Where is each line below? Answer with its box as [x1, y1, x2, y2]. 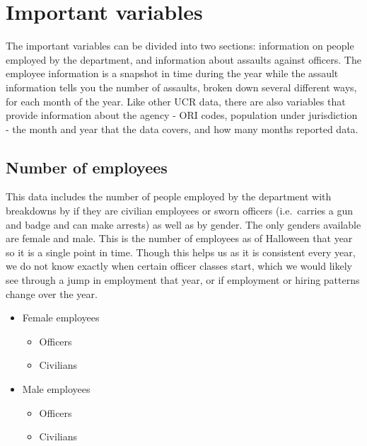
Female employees [22, 310, 100, 325]
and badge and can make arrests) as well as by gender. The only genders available [6, 217, 361, 231]
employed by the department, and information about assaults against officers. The [6, 52, 361, 67]
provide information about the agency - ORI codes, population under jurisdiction [6, 108, 358, 122]
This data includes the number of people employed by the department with [6, 189, 332, 204]
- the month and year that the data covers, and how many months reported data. [6, 121, 359, 136]
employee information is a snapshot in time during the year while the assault [6, 66, 339, 81]
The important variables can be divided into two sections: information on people [6, 38, 354, 53]
